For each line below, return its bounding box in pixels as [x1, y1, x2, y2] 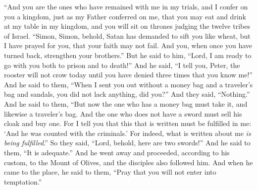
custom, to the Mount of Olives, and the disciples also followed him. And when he [4, 157, 253, 167]
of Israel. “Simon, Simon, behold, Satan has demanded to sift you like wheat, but [4, 30, 251, 41]
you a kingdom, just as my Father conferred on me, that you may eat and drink [4, 11, 246, 21]
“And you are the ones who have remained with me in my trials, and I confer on [4, 1, 248, 11]
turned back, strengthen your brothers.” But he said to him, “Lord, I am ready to [4, 50, 252, 60]
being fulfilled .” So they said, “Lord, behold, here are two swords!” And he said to [4, 137, 251, 148]
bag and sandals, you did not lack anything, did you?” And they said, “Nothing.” [4, 89, 250, 99]
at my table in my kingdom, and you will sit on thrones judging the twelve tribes [4, 21, 250, 31]
